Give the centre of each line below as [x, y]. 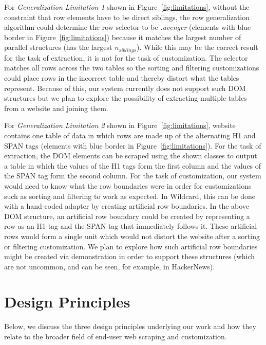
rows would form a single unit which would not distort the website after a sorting [132, 236]
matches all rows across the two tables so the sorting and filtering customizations [132, 68]
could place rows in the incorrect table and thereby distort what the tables [122, 78]
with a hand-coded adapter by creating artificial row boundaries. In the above [127, 206]
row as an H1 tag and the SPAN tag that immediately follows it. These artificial [131, 226]
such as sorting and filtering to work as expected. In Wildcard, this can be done [130, 196]
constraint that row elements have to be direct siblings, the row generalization [127, 17]
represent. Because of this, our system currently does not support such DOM [125, 88]
